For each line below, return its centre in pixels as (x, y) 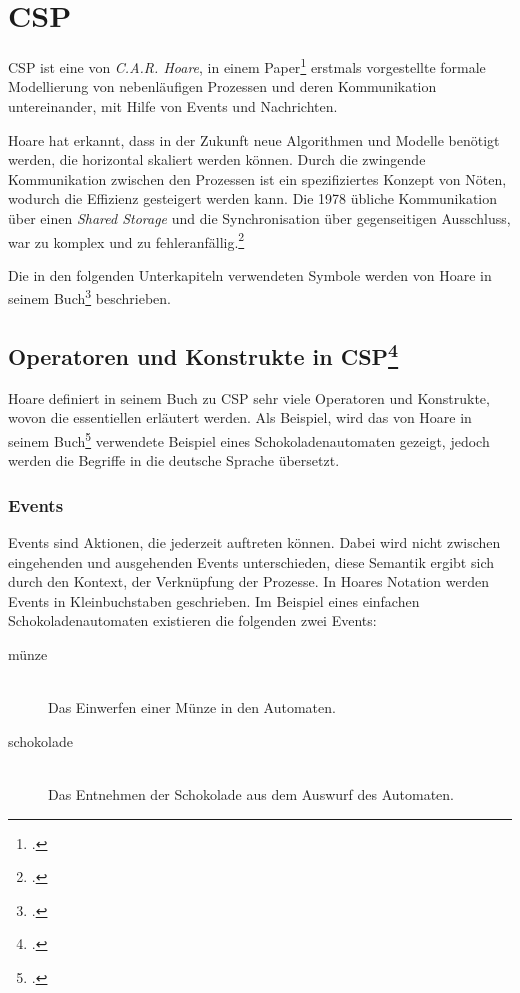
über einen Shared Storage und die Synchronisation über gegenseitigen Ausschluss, (259, 217)
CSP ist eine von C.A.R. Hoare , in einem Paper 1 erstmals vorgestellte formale (247, 65)
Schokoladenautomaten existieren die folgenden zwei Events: (192, 620)
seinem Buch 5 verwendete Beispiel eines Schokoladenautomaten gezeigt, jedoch (249, 439)
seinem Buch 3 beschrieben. (89, 297)
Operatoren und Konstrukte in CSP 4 (203, 354)
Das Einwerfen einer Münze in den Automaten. (192, 707)
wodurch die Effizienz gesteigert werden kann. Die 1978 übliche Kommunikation (253, 198)
